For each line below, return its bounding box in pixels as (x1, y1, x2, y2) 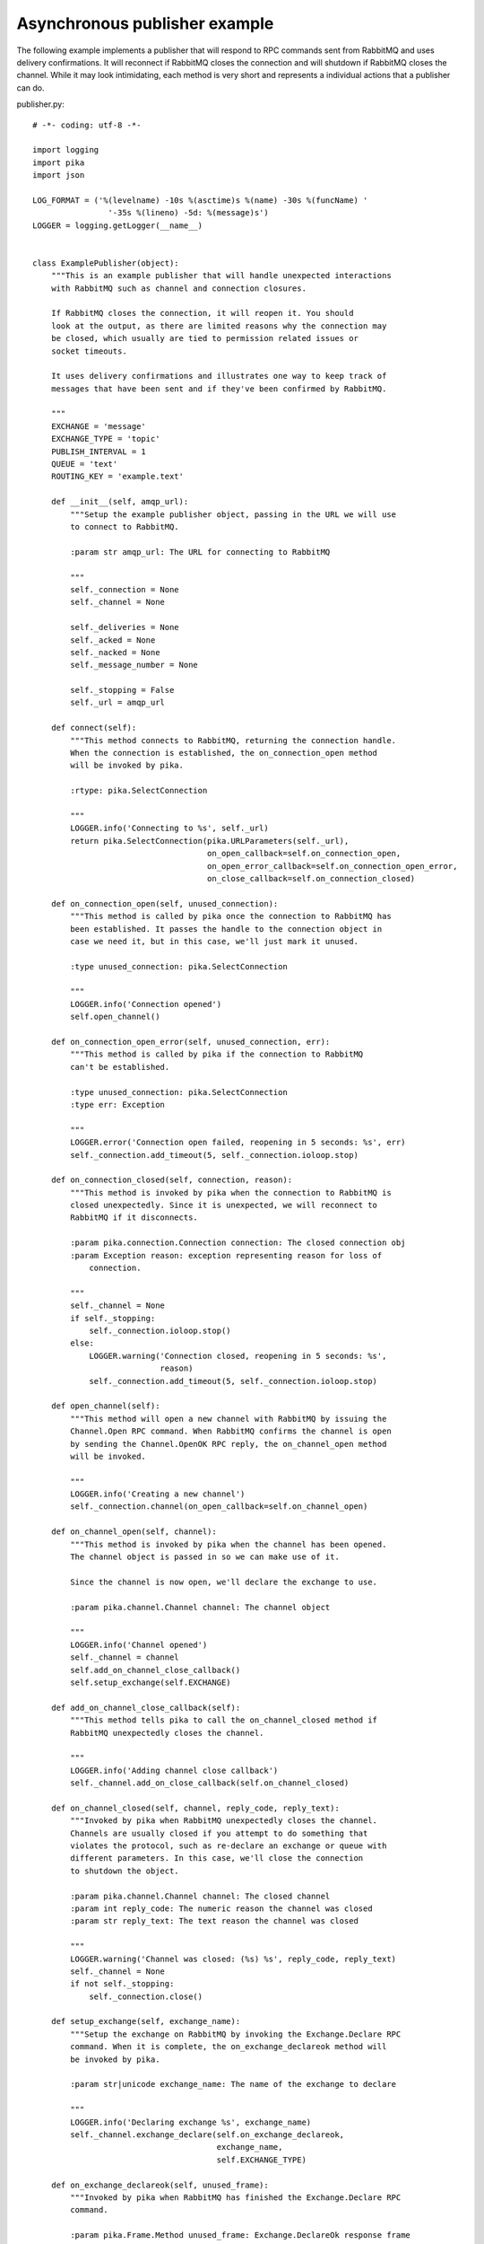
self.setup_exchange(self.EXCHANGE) (70, 1677, 232, 1687)
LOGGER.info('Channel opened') (70, 1639, 208, 1650)
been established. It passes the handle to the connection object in (70, 924, 383, 934)
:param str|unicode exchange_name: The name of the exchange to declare (70, 2079, 397, 2090)
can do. (16, 82, 45, 93)
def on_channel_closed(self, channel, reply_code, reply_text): (50, 1802, 340, 1813)
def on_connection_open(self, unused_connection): (50, 898, 279, 908)
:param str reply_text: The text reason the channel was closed (70, 1916, 359, 1926)
